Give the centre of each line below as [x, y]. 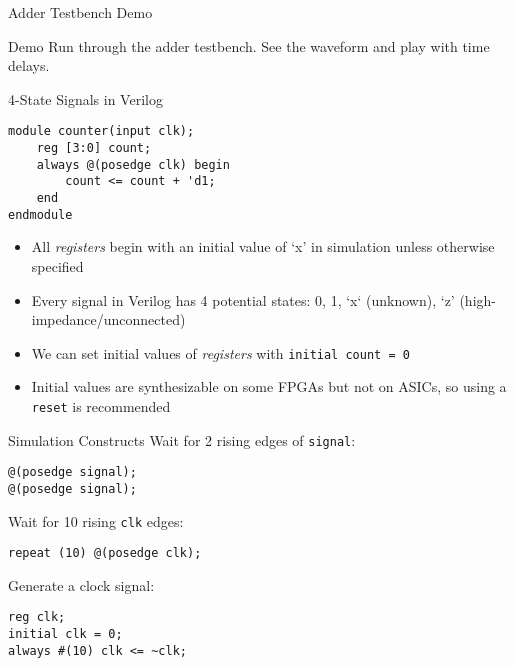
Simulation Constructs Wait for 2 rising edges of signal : [182, 439]
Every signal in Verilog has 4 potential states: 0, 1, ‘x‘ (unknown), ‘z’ [243, 299]
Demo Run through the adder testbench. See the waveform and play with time [249, 45]
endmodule [40, 214]
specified [57, 265]
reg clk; [37, 617]
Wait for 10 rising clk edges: [96, 520]
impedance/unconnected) [108, 319]
